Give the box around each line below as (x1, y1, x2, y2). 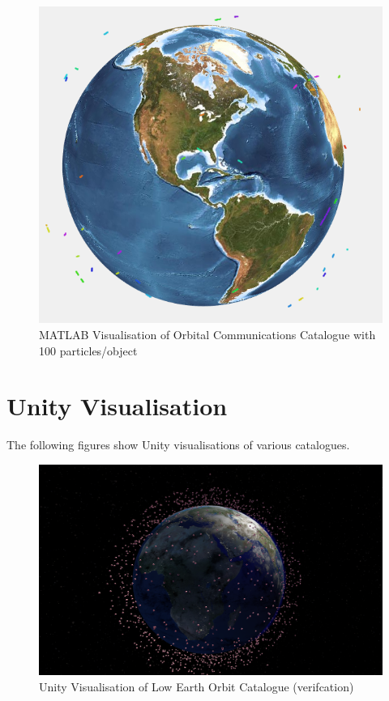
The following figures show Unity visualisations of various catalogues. (6, 436, 350, 453)
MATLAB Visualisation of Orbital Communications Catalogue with (39, 325, 376, 342)
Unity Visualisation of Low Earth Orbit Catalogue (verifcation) (39, 678, 354, 695)
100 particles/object (39, 342, 138, 359)
